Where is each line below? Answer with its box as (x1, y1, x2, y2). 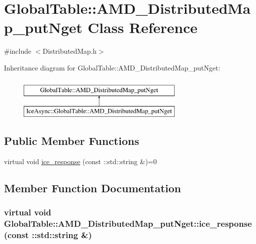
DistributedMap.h (42, 46, 97, 56)
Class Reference (87, 17, 198, 37)
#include (4, 46, 32, 56)
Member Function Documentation (4, 180, 182, 195)
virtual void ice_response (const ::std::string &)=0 (4, 156, 157, 166)
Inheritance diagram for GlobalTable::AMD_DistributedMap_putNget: (4, 62, 220, 72)
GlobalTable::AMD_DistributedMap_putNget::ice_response (4, 217, 252, 230)
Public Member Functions (4, 133, 139, 148)
